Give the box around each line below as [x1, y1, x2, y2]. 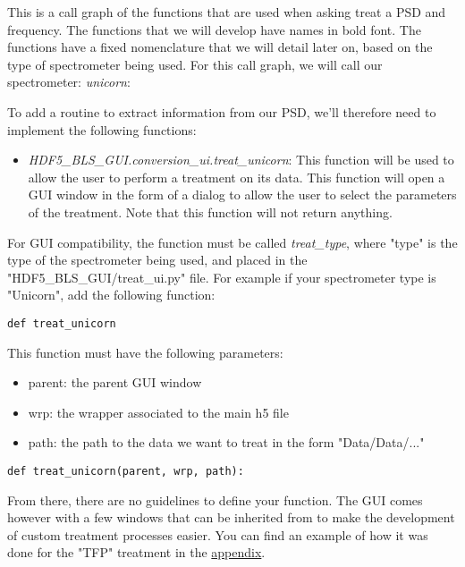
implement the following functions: [7, 120, 197, 139]
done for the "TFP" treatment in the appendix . [7, 543, 266, 562]
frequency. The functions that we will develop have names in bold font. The [7, 20, 421, 38]
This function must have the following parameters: [7, 343, 283, 361]
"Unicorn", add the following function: [7, 285, 216, 304]
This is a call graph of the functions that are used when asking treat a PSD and [7, 3, 446, 21]
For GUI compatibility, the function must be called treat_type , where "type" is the [7, 233, 458, 251]
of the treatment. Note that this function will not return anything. [28, 202, 393, 221]
